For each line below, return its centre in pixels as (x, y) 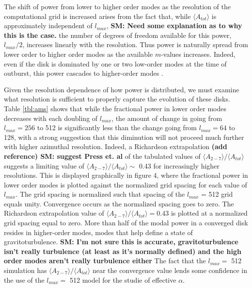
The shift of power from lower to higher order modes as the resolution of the (118, 6)
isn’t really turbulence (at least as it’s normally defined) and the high (123, 251)
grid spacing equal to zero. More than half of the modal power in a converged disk (126, 223)
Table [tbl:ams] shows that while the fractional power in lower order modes (115, 108)
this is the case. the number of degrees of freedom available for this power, (118, 35)
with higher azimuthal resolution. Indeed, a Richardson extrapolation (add (116, 146)
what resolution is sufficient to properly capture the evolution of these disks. (117, 99)
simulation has (25, 270)
